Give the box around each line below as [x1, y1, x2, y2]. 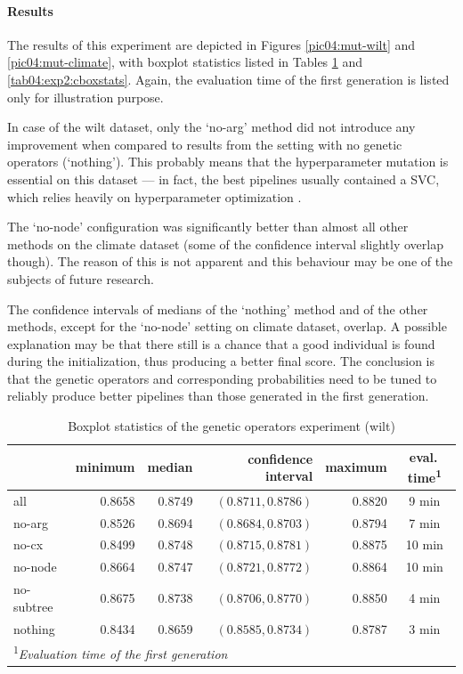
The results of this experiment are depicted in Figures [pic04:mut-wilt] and [7, 35, 416, 53]
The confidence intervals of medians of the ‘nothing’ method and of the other [7, 299, 428, 318]
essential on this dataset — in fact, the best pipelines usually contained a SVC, [7, 169, 440, 188]
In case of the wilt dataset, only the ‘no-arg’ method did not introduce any [7, 118, 416, 136]
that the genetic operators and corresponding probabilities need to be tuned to [7, 369, 437, 387]
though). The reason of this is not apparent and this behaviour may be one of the [7, 252, 453, 271]
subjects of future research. [7, 269, 154, 288]
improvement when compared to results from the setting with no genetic [7, 134, 402, 153]
